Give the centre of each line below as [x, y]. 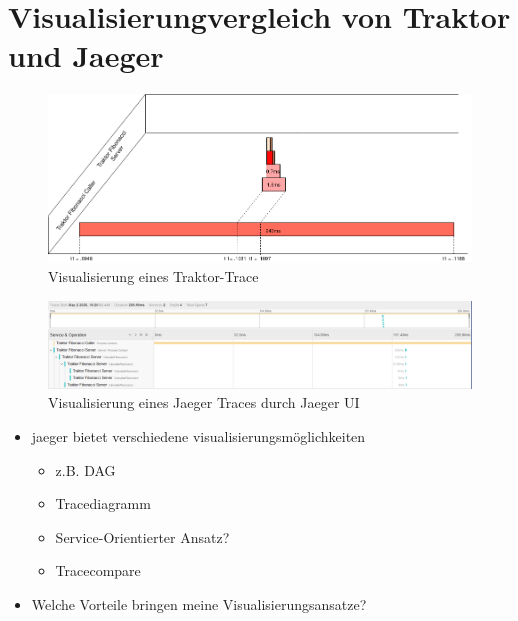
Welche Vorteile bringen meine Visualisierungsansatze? [199, 603]
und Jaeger [86, 55]
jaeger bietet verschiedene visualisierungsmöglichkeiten [198, 435]
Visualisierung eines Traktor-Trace [153, 276]
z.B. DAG [85, 469]
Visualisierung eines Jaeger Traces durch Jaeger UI [204, 402]
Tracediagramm [103, 503]
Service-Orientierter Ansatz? [142, 536]
